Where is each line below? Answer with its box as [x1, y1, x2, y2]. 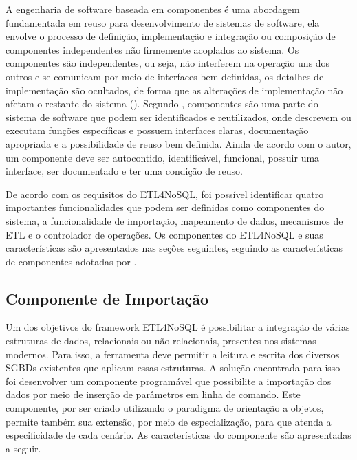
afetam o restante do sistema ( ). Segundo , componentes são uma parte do [6, 96, 318, 111]
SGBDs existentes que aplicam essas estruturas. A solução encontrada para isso [6, 360, 340, 375]
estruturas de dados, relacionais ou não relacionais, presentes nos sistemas [6, 333, 316, 348]
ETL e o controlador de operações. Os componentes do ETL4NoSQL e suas [6, 227, 323, 241]
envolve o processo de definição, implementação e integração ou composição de [6, 29, 336, 43]
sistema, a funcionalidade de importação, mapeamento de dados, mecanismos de [6, 213, 343, 228]
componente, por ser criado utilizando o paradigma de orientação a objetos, [6, 401, 324, 415]
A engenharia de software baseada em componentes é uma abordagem [6, 2, 300, 16]
